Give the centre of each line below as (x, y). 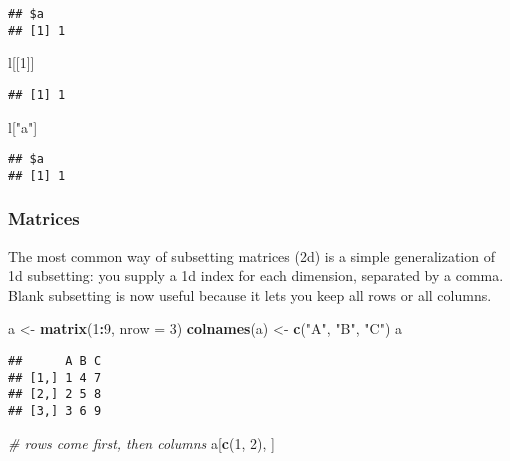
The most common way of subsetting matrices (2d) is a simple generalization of (251, 255)
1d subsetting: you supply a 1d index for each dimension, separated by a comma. (256, 275)
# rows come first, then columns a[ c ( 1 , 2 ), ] (141, 442)
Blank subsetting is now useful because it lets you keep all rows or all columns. (250, 294)
